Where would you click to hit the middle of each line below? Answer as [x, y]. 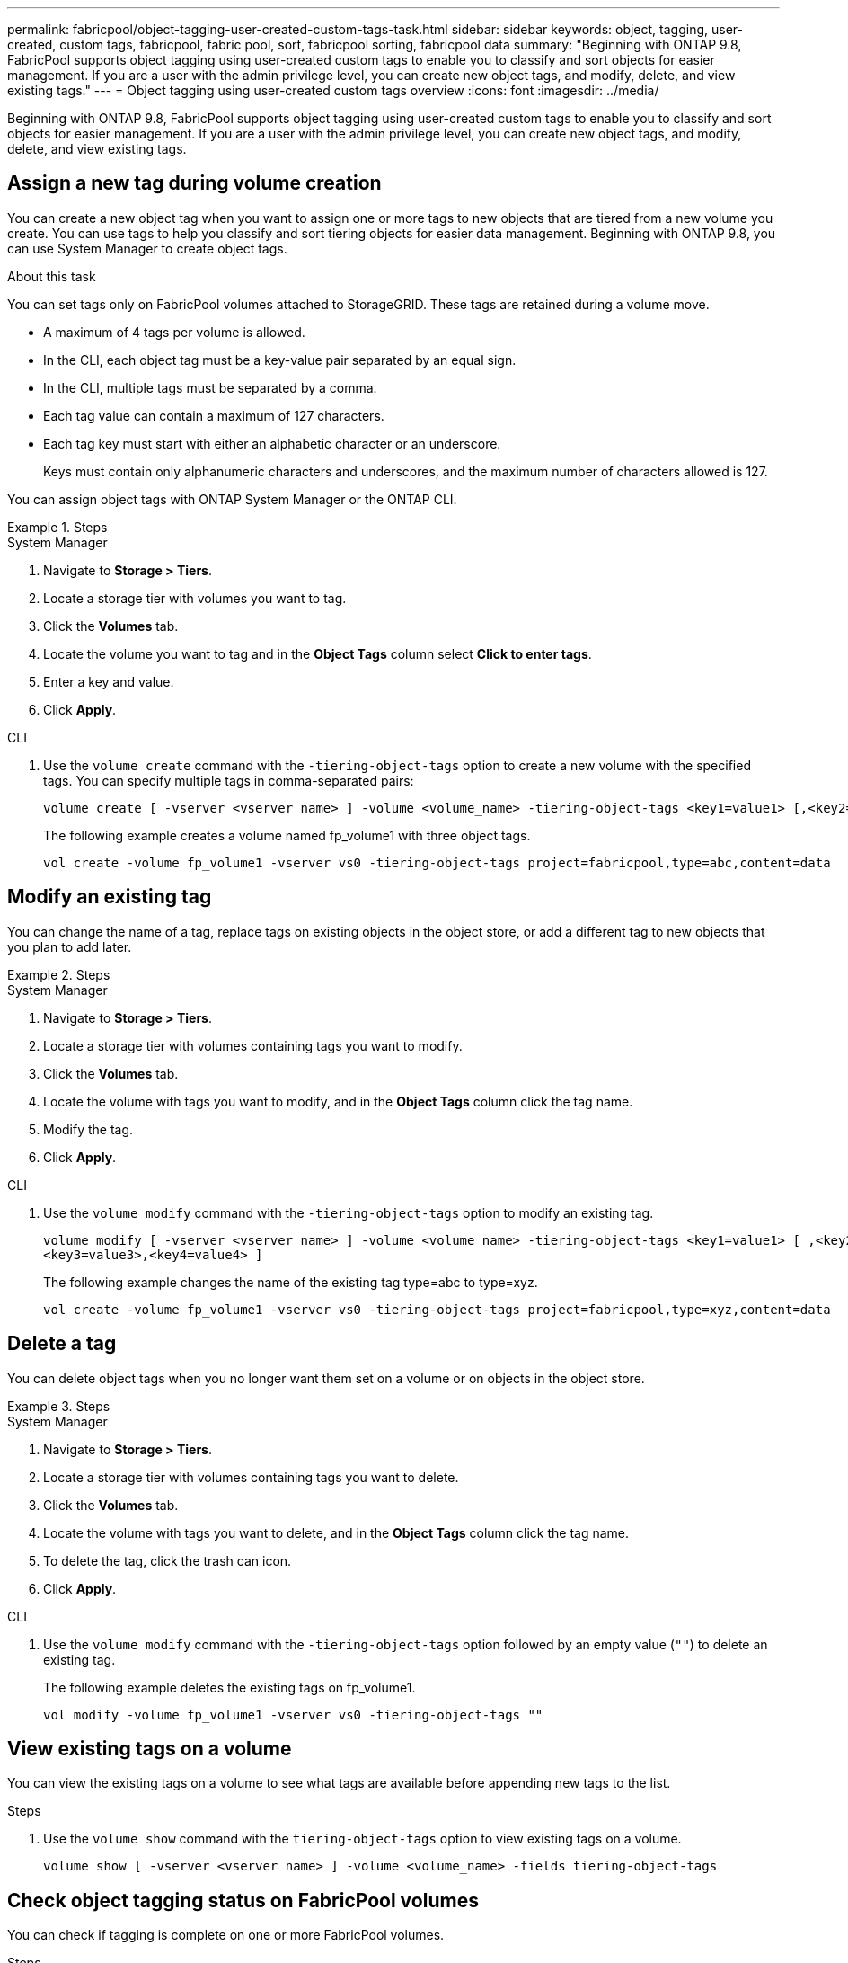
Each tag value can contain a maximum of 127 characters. [214, 415]
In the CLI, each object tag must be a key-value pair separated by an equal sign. [280, 360]
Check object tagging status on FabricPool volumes [243, 1900]
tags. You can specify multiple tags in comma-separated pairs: [229, 780]
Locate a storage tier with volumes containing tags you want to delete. [251, 1477]
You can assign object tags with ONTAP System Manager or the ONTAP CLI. [232, 499]
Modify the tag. [88, 1129]
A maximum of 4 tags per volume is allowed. [174, 332]
